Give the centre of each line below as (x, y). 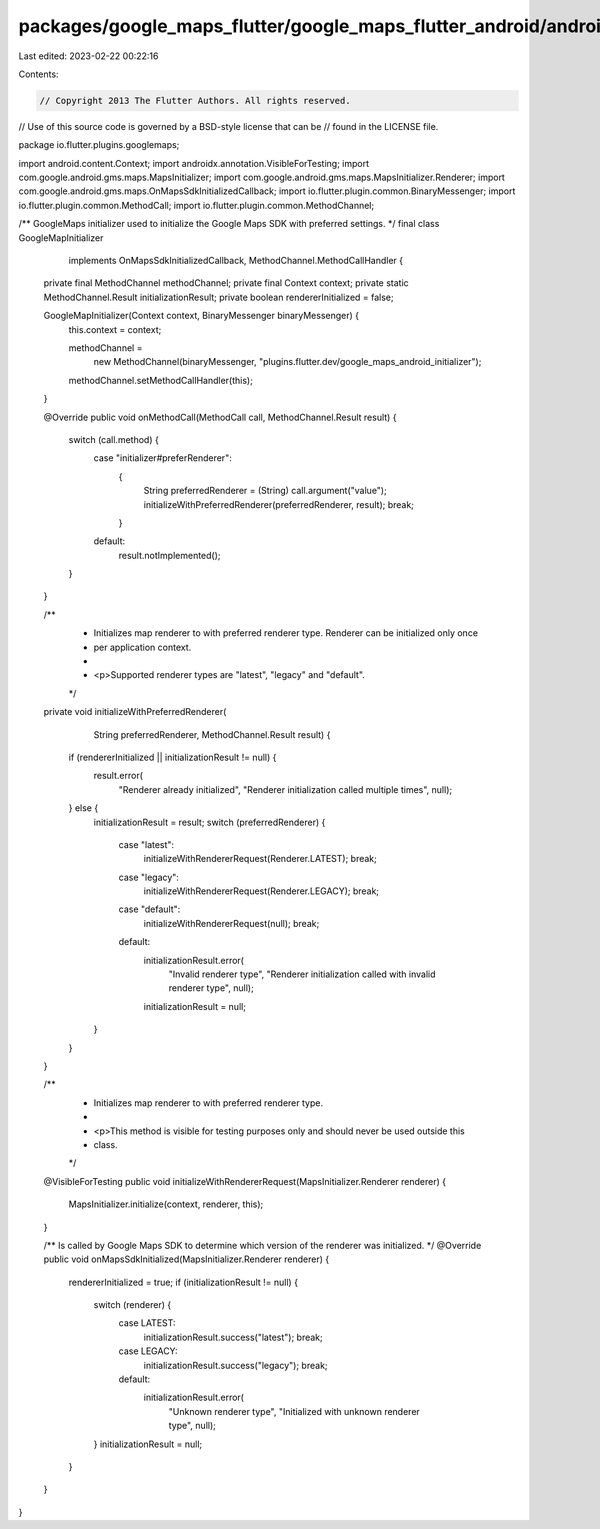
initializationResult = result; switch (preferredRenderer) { (209, 822)
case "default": (149, 909)
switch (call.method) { (113, 439)
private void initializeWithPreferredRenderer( (135, 712)
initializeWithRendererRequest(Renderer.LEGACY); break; (261, 891)
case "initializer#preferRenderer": (162, 458)
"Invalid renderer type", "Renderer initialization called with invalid (302, 974)
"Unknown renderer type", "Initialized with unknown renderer (294, 1411)
